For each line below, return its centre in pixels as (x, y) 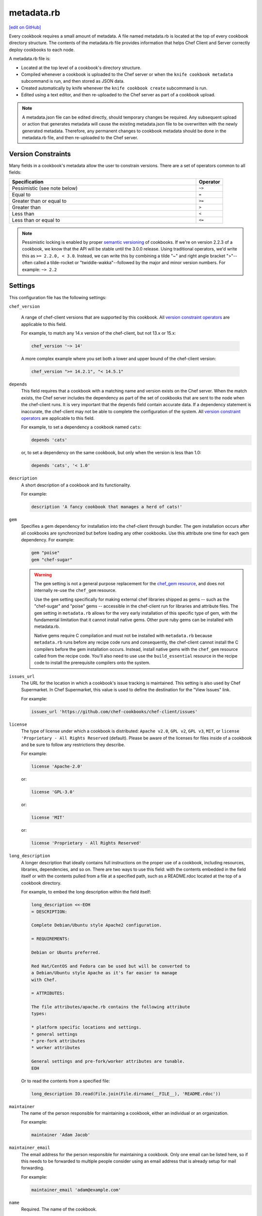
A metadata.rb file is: (30, 59)
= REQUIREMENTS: (51, 939)
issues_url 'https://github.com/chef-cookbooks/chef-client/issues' (115, 712)
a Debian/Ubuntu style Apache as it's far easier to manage (104, 973)
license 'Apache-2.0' (57, 767)
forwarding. (33, 1168)
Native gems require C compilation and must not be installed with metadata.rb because (123, 635)
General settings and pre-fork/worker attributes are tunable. (108, 1061)
